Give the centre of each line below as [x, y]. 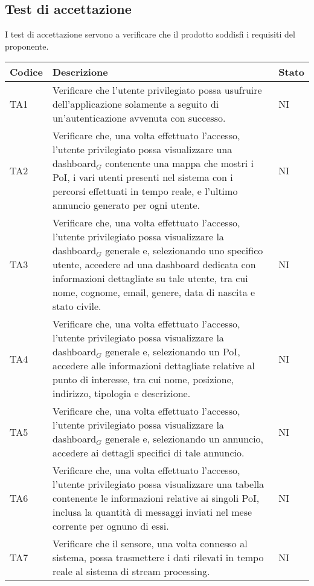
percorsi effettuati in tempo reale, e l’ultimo [145, 191]
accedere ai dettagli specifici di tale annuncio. [148, 453]
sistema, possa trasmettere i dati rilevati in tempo [158, 558]
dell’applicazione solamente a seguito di [136, 104]
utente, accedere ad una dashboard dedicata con [154, 265]
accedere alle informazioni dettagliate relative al [153, 366]
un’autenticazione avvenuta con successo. [139, 118]
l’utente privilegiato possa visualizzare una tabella [158, 484]
